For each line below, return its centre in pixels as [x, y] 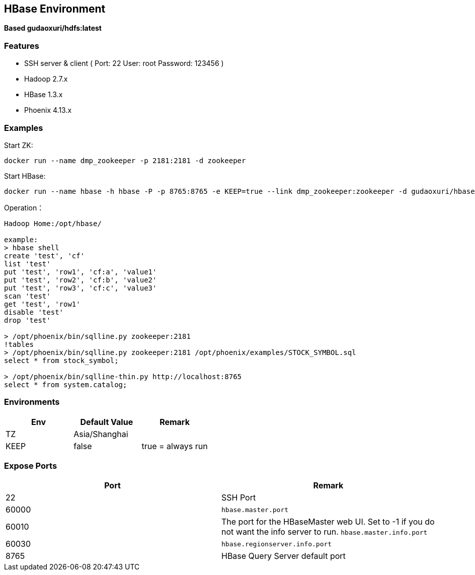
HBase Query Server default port [284, 556]
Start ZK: [19, 145]
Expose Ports [31, 466]
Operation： [24, 207]
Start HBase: [25, 176]
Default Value [107, 422]
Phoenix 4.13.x [48, 110]
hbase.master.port [255, 510]
